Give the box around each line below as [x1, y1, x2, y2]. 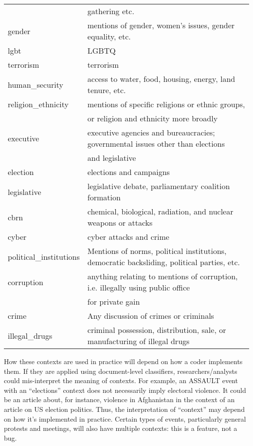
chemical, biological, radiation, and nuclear [87, 206, 234, 217]
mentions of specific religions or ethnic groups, [87, 98, 245, 110]
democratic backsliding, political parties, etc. [87, 256, 240, 268]
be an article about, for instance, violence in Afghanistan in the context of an [4, 394, 235, 405]
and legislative [87, 152, 136, 163]
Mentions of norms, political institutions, [87, 245, 227, 256]
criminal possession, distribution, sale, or [87, 324, 226, 335]
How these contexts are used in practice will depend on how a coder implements [4, 356, 243, 366]
